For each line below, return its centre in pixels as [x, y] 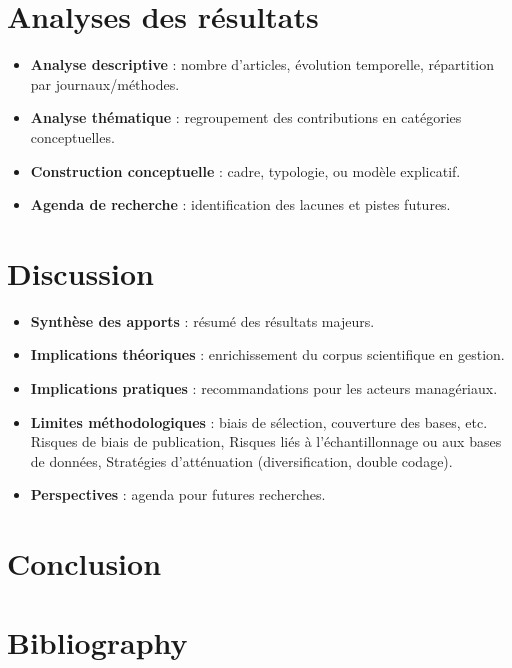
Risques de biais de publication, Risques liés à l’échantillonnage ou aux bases [266, 441]
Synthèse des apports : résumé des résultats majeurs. [202, 320]
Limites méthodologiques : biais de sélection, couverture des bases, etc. [259, 421]
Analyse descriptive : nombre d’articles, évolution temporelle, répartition [262, 64]
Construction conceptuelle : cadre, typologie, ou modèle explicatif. [245, 170]
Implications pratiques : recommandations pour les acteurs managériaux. [264, 388]
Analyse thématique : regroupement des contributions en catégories [246, 117]
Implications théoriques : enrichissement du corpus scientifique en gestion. [267, 354]
